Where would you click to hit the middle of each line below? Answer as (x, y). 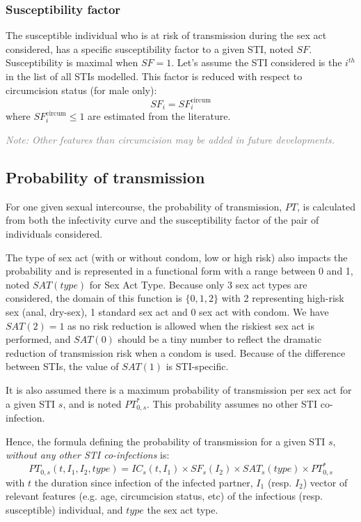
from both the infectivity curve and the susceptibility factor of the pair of (162, 220)
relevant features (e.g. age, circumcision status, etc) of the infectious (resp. (164, 496)
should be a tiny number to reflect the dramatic (220, 339)
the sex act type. (183, 509)
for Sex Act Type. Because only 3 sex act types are (198, 284)
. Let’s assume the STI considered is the (257, 62)
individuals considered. (54, 233)
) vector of (325, 482)
